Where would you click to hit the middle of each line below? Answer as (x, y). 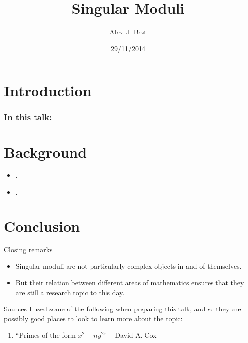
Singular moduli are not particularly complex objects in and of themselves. (128, 266)
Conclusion (42, 225)
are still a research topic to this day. (70, 292)
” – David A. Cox (130, 335)
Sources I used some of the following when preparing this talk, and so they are (123, 309)
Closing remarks (28, 249)
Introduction (48, 90)
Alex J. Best (128, 32)
